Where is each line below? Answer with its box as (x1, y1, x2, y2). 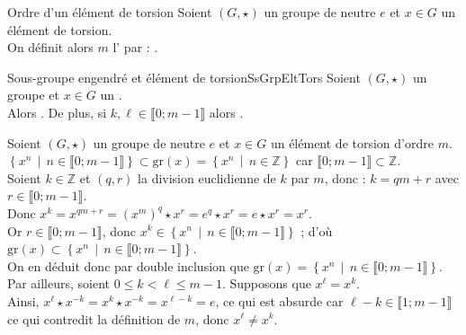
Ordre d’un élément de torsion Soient (7, 3, 212, 21)
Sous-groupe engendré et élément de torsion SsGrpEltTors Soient (7, 67, 361, 86)
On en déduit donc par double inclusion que (7, 256, 249, 275)
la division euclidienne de (138, 168, 276, 187)
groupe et (7, 85, 59, 104)
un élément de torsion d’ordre (270, 133, 434, 152)
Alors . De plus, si (7, 102, 107, 121)
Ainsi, (7, 291, 40, 310)
